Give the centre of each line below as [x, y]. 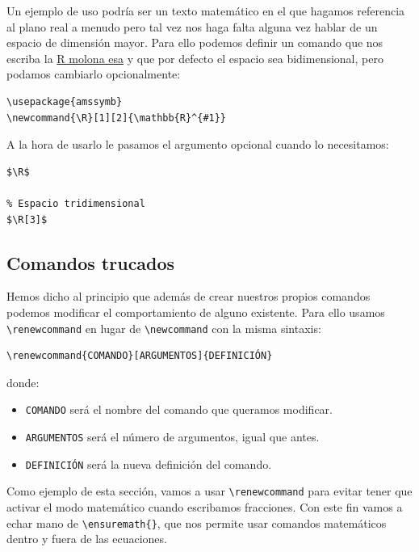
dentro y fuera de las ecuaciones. [87, 539]
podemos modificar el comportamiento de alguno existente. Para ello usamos [196, 312]
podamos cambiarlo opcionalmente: [94, 74]
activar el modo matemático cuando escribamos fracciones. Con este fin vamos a [205, 506]
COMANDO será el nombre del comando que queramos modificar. [179, 409]
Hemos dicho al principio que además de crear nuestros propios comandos [189, 296]
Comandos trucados [91, 262]
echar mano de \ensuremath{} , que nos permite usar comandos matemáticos [197, 523]
